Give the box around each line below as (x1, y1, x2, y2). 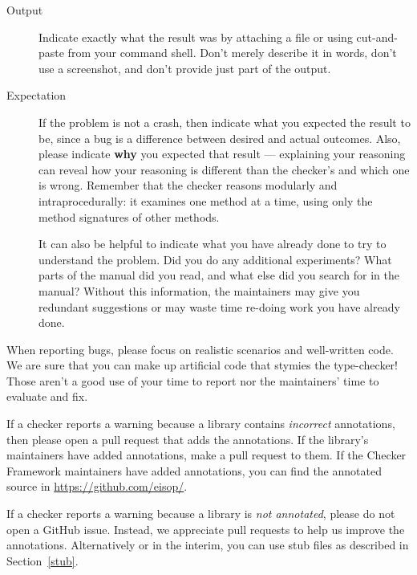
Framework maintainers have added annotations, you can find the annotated (6, 462, 382, 479)
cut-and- (356, 28, 398, 45)
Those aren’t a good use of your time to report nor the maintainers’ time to (6, 372, 379, 389)
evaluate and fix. (6, 388, 88, 405)
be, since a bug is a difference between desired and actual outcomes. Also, (38, 129, 401, 146)
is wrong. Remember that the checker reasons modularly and (38, 177, 338, 194)
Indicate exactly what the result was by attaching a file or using (38, 28, 353, 45)
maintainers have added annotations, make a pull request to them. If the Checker (6, 447, 407, 463)
